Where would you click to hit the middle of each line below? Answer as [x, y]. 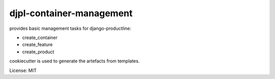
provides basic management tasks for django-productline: [71, 28]
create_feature [37, 45]
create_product [38, 52]
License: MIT [23, 70]
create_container [40, 37]
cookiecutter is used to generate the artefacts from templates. [75, 61]
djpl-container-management [71, 13]
